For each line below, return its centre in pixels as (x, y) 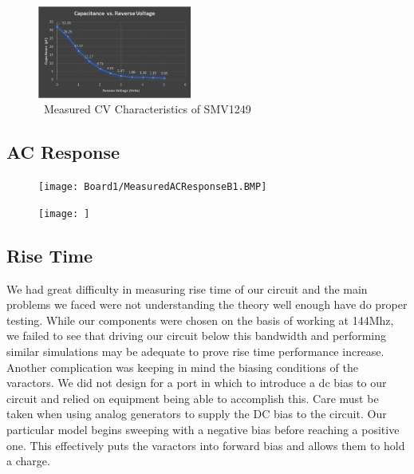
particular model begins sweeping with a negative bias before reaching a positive (203, 429)
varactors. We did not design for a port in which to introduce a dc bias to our (197, 383)
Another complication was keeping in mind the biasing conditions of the (182, 367)
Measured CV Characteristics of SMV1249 (147, 109)
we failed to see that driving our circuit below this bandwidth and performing (197, 336)
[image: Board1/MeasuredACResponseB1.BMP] (153, 187)
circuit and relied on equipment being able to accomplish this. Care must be (193, 398)
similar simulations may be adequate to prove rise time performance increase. (195, 351)
